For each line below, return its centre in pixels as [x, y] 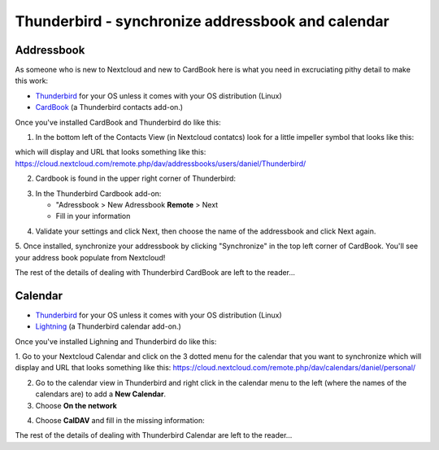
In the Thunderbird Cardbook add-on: [98, 193]
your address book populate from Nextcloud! [90, 257]
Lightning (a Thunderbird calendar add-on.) [109, 326]
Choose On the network [76, 405]
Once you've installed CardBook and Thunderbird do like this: [118, 122]
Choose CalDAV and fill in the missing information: [120, 420]
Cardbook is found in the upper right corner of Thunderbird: [135, 178]
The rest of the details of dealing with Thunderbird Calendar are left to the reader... [154, 435]
